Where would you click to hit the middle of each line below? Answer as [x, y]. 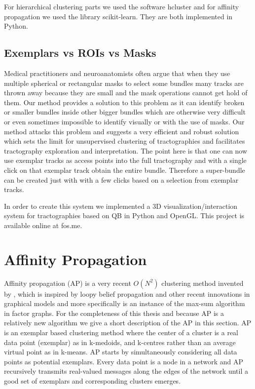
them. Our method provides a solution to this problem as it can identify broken [124, 102]
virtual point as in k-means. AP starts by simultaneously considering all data [121, 352]
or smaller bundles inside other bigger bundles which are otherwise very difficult [125, 112]
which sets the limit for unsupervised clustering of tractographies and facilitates [125, 141]
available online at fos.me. [43, 225]
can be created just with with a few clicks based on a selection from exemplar [121, 179]
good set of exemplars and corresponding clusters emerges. [92, 380]
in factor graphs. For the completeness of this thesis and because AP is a [114, 313]
